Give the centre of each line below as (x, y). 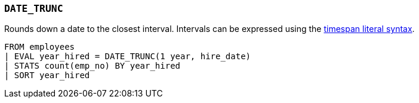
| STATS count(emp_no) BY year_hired (93, 66)
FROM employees (40, 47)
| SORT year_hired (47, 75)
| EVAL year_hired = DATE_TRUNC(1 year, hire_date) (128, 57)
